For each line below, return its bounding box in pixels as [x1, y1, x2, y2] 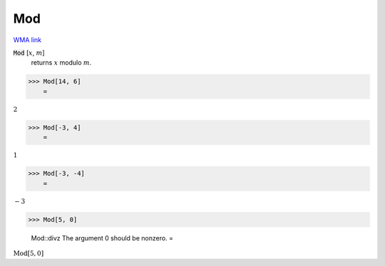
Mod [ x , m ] [13, 48, 46, 57]
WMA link [13, 36, 42, 44]
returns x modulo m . [31, 58, 92, 67]
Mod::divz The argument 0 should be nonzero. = [31, 233, 174, 242]
